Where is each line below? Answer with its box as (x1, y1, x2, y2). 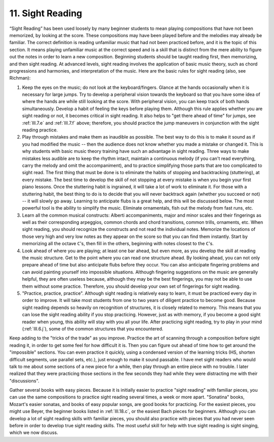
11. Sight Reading (9, 8, 82, 19)
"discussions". (9, 378, 40, 384)
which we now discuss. (9, 429, 58, 436)
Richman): (9, 75, 31, 81)
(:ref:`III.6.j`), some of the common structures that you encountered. (22, 325, 163, 332)
